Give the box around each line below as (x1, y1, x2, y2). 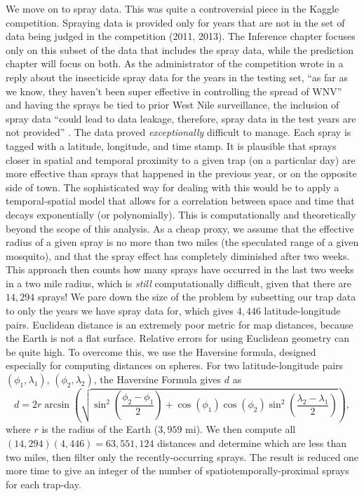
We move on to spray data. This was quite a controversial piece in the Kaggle (6, 1, 339, 15)
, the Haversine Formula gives (93, 372, 222, 387)
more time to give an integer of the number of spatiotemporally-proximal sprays (6, 463, 349, 478)
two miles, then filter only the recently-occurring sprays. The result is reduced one (6, 449, 359, 464)
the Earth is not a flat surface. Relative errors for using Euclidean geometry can (6, 331, 349, 345)
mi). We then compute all (185, 422, 296, 436)
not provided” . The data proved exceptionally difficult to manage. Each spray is (6, 125, 351, 139)
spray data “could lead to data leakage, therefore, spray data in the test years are (6, 111, 356, 125)
